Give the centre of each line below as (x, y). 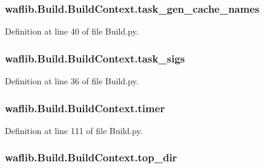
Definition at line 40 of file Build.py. (72, 31)
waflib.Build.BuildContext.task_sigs (95, 58)
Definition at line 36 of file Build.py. (72, 81)
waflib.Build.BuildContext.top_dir (91, 157)
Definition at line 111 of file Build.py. (74, 130)
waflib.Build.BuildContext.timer (85, 108)
